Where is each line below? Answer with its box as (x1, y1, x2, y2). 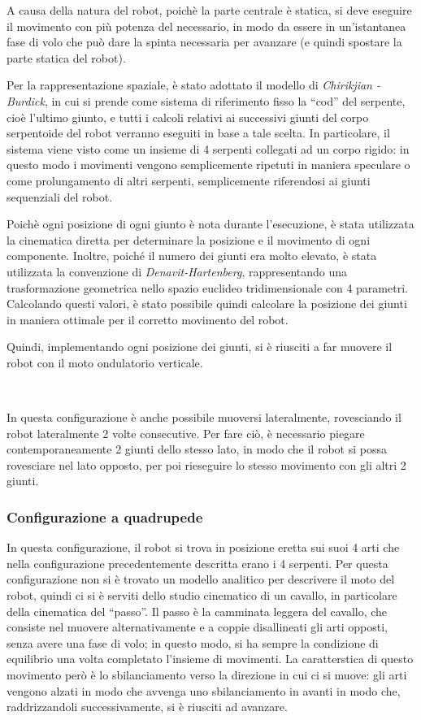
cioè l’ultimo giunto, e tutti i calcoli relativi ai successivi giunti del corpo (7, 108, 369, 125)
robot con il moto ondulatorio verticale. (7, 353, 203, 371)
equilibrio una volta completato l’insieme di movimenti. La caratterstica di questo (7, 650, 414, 667)
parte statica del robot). (7, 49, 126, 66)
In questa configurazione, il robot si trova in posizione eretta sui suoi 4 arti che (7, 539, 400, 556)
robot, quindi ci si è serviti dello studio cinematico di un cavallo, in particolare (7, 587, 397, 604)
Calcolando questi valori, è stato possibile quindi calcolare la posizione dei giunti (7, 295, 407, 312)
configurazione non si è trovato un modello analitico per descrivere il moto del (7, 570, 395, 588)
